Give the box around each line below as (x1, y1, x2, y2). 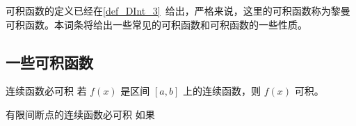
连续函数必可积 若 (6, 84, 87, 98)
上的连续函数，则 (182, 84, 261, 98)
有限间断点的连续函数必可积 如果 (6, 107, 155, 121)
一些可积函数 (6, 51, 93, 72)
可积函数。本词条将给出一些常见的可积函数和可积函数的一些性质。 (6, 17, 307, 31)
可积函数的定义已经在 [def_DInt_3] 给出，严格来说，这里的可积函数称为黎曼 (6, 3, 350, 17)
